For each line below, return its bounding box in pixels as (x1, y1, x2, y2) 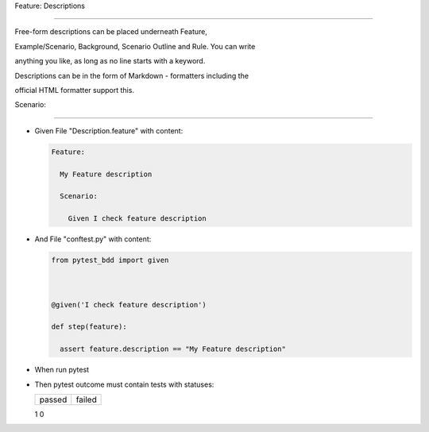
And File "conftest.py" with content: (34, 234, 152, 244)
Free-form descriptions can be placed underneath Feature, (14, 27, 208, 37)
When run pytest (34, 365, 90, 375)
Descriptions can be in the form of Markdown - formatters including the (14, 71, 249, 80)
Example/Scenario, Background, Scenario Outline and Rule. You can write (14, 41, 256, 51)
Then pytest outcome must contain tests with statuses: (34, 380, 214, 389)
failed (75, 394, 97, 405)
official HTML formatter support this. (14, 85, 135, 94)
